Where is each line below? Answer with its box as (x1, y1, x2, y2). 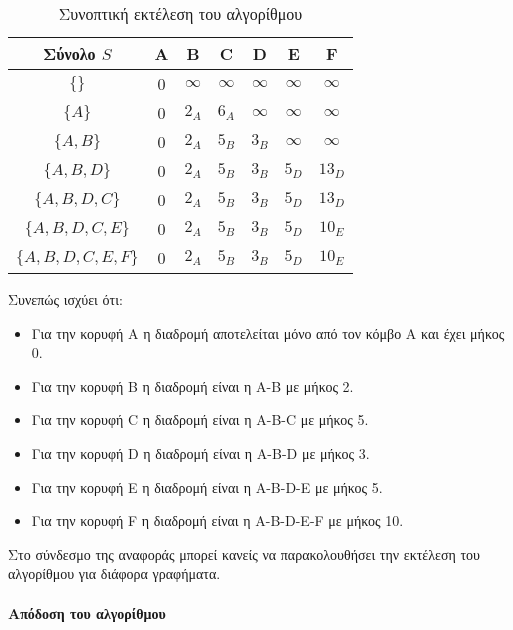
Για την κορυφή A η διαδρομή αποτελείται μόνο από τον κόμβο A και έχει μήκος (31, 322, 505, 343)
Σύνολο (43, 42, 96, 65)
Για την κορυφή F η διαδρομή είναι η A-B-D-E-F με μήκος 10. (31, 510, 404, 531)
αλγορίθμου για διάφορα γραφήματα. (8, 563, 221, 584)
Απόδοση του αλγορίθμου (8, 602, 166, 623)
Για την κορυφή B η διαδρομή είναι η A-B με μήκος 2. (31, 375, 354, 396)
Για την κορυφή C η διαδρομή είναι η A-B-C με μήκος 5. (31, 409, 369, 430)
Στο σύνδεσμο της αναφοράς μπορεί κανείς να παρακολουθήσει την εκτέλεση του (8, 543, 481, 564)
